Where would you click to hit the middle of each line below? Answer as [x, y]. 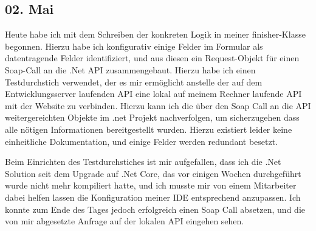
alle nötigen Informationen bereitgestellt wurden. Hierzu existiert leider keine [149, 129]
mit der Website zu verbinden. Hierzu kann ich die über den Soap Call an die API [158, 105]
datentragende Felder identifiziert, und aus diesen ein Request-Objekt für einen [152, 58]
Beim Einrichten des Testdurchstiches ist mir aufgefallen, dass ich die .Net [143, 162]
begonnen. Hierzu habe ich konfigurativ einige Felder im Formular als [134, 46]
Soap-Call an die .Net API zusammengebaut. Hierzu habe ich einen [130, 69]
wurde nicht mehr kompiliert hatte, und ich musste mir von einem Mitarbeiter [151, 185]
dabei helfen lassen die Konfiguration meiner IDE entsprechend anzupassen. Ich [153, 197]
